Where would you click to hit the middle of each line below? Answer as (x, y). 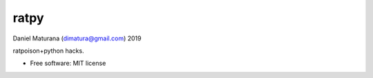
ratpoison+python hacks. (48, 51)
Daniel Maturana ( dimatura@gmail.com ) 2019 (77, 38)
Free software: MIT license (68, 63)
